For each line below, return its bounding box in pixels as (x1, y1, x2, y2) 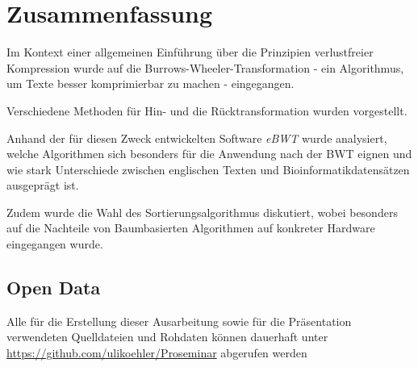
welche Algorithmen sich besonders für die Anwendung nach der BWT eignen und (6, 145, 412, 162)
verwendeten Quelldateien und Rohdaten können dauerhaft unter (6, 328, 328, 345)
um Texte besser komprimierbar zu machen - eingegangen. (6, 75, 295, 92)
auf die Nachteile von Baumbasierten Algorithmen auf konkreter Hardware (6, 219, 375, 236)
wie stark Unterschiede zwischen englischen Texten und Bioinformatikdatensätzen (6, 161, 410, 177)
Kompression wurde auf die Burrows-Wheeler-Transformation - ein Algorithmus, (6, 59, 404, 76)
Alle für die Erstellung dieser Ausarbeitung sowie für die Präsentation (6, 312, 352, 329)
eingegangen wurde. (6, 236, 103, 252)
